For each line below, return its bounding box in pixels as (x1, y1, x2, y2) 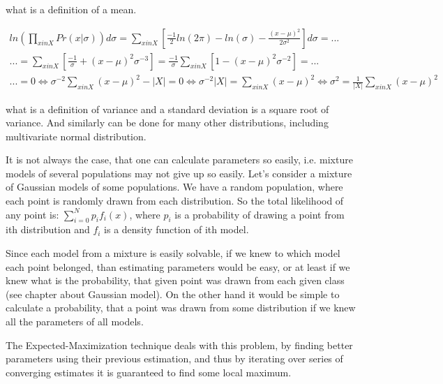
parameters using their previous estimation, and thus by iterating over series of (6, 351, 343, 366)
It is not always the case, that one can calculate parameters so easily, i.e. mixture (6, 152, 353, 167)
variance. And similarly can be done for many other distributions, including (6, 115, 329, 130)
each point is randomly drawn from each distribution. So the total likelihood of (6, 193, 344, 208)
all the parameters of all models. (6, 314, 144, 329)
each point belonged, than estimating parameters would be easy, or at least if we (6, 259, 350, 274)
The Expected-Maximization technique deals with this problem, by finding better (6, 337, 353, 352)
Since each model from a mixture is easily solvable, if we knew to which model (6, 246, 340, 260)
